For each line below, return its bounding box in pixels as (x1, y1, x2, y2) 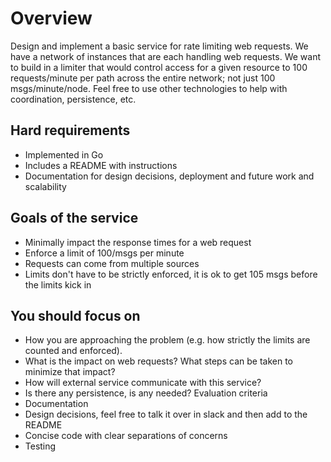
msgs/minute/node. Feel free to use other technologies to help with (10, 82, 288, 94)
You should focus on (10, 307, 141, 324)
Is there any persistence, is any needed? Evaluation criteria (24, 387, 268, 399)
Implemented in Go (24, 148, 104, 161)
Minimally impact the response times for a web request (24, 236, 252, 248)
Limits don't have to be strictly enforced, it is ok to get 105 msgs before (24, 268, 318, 280)
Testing (24, 440, 57, 452)
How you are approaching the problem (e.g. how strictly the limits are (24, 334, 311, 346)
